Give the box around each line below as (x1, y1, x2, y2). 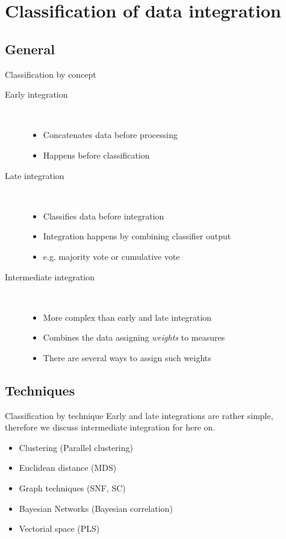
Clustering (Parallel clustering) (19, 441, 133, 453)
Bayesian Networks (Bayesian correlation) (19, 502, 173, 514)
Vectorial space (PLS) (19, 522, 100, 535)
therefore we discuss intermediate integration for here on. (5, 421, 216, 433)
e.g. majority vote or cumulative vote (43, 250, 180, 262)
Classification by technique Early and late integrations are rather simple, (5, 409, 273, 421)
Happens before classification (43, 148, 150, 161)
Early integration (5, 88, 68, 101)
